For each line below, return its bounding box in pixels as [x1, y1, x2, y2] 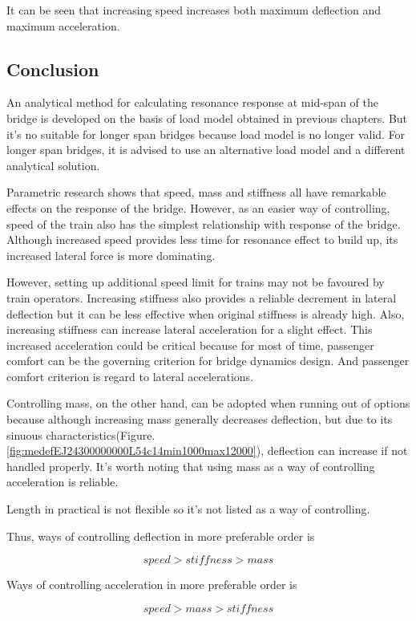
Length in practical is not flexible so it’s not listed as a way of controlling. [6, 501, 370, 517]
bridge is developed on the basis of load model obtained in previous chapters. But [6, 109, 408, 126]
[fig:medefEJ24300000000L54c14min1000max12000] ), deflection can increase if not [6, 442, 408, 459]
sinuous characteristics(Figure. [6, 426, 155, 443]
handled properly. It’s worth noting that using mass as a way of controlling [6, 457, 375, 474]
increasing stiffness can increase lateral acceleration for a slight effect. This [6, 321, 373, 338]
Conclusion [6, 56, 99, 81]
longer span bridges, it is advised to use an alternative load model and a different [6, 141, 406, 158]
